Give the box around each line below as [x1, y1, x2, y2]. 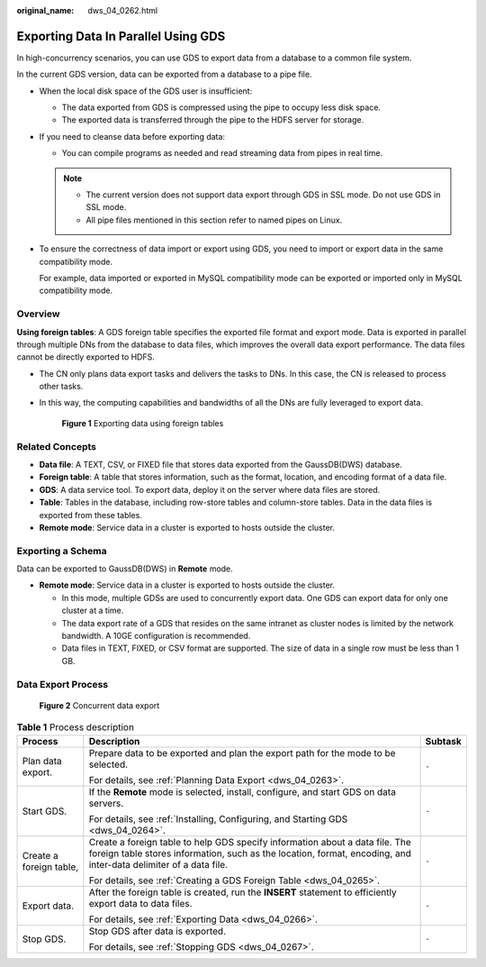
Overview [16, 307, 60, 320]
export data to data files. [88, 897, 193, 909]
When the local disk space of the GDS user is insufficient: [39, 86, 253, 96]
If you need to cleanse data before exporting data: [39, 131, 225, 141]
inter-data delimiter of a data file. [88, 858, 229, 871]
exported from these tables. [39, 509, 143, 520]
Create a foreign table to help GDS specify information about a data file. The [88, 835, 411, 848]
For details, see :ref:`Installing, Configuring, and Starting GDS [88, 812, 348, 825]
